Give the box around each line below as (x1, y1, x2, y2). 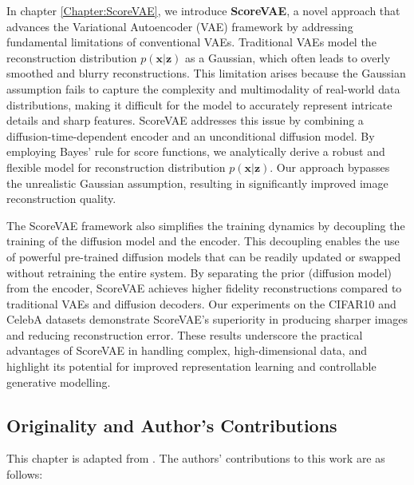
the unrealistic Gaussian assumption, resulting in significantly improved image (6, 174, 388, 191)
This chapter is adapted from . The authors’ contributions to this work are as (6, 450, 385, 467)
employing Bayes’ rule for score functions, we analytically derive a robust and (6, 143, 385, 160)
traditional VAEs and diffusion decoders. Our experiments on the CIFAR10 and (6, 295, 396, 312)
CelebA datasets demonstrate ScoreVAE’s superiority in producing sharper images (6, 311, 408, 328)
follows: (6, 466, 43, 483)
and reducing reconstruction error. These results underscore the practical (6, 326, 363, 343)
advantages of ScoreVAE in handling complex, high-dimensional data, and (6, 342, 367, 359)
